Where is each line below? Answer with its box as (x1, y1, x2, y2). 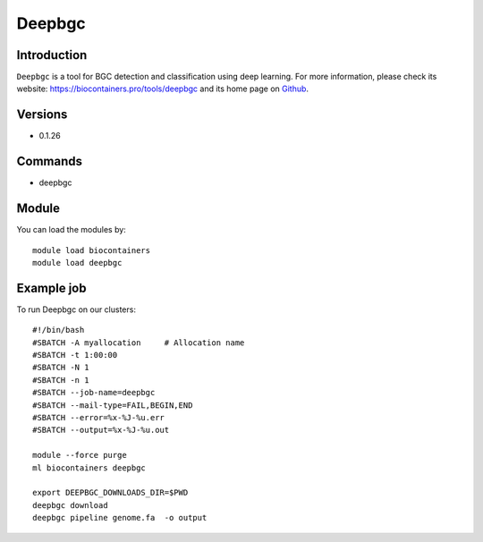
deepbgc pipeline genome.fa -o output (32, 512, 208, 523)
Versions (16, 107, 68, 123)
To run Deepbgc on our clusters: (16, 304, 136, 315)
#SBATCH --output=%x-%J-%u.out (32, 425, 170, 436)
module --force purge (32, 450, 127, 461)
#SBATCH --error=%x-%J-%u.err (32, 412, 165, 422)
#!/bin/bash (32, 325, 85, 335)
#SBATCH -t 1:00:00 (32, 350, 118, 360)
